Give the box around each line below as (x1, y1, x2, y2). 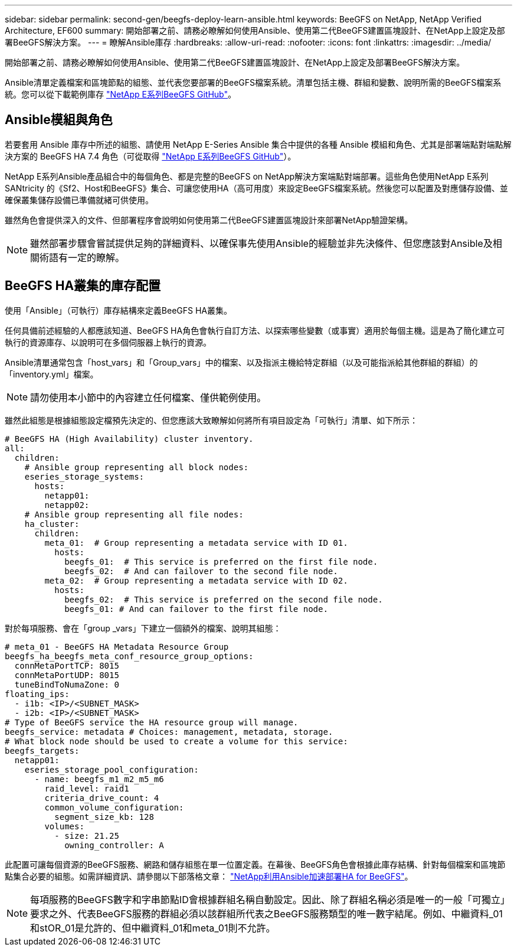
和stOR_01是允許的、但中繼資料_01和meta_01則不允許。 (30, 921, 276, 934)
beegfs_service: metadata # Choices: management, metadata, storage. (5, 727, 333, 737)
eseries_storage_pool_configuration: (24, 764, 199, 774)
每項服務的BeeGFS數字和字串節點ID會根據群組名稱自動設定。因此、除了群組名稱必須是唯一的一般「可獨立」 (30, 893, 510, 906)
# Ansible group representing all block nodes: (24, 462, 249, 472)
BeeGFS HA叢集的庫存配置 (5, 278, 161, 294)
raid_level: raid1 (44, 783, 129, 793)
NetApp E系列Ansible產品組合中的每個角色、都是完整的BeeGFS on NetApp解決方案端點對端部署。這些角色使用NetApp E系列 (5, 171, 489, 181)
